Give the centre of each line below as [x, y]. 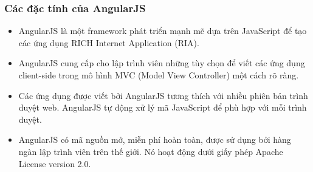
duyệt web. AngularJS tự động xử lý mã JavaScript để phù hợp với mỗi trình [163, 107]
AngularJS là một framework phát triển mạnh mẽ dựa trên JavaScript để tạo [163, 31]
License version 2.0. [55, 163]
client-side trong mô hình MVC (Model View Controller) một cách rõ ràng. [159, 75]
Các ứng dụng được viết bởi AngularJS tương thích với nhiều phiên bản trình [163, 95]
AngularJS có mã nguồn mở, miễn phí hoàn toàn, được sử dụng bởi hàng [155, 139]
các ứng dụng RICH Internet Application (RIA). [109, 42]
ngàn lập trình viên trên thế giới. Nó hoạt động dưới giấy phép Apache [151, 151]
